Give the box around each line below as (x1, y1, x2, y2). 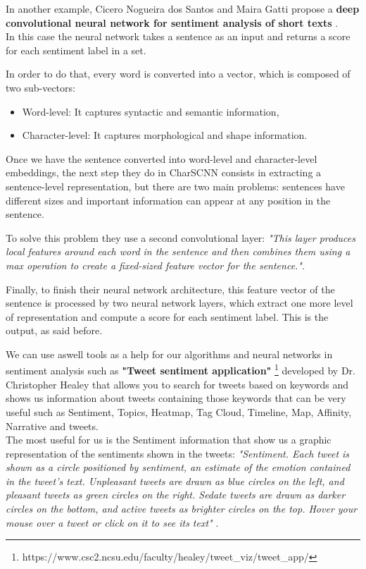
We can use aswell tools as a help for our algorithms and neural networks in (6, 346, 333, 361)
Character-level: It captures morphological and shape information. (22, 128, 308, 142)
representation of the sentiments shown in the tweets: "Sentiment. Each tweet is (6, 446, 350, 460)
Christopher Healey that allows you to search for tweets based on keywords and (6, 377, 349, 391)
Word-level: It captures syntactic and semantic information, (22, 104, 279, 118)
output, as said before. (6, 323, 103, 338)
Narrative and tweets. (6, 418, 99, 433)
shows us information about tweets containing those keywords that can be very (6, 391, 346, 405)
